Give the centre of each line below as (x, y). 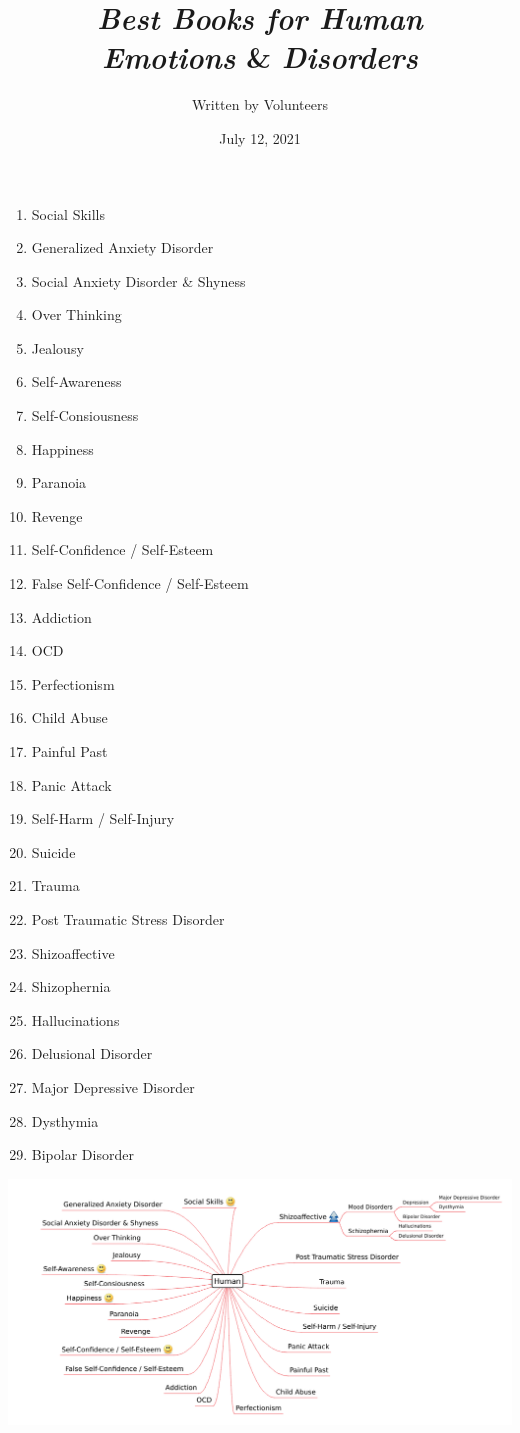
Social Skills (68, 213)
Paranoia (59, 482)
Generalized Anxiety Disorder (122, 247)
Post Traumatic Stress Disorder (128, 918)
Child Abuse (69, 717)
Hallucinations (75, 1019)
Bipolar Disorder (82, 1154)
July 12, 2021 (260, 137)
